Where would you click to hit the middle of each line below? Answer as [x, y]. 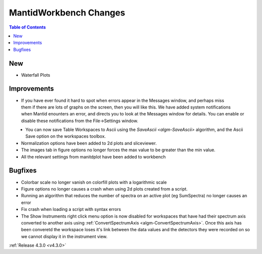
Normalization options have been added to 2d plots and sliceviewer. [89, 143]
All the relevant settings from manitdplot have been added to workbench [93, 157]
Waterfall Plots [36, 75]
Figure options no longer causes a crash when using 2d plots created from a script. [104, 189]
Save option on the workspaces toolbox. [66, 136]
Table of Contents [27, 27]
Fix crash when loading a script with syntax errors [71, 209]
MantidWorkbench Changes [67, 13]
